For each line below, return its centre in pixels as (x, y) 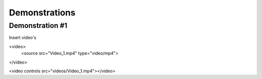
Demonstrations (42, 13)
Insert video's (23, 38)
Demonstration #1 (38, 26)
